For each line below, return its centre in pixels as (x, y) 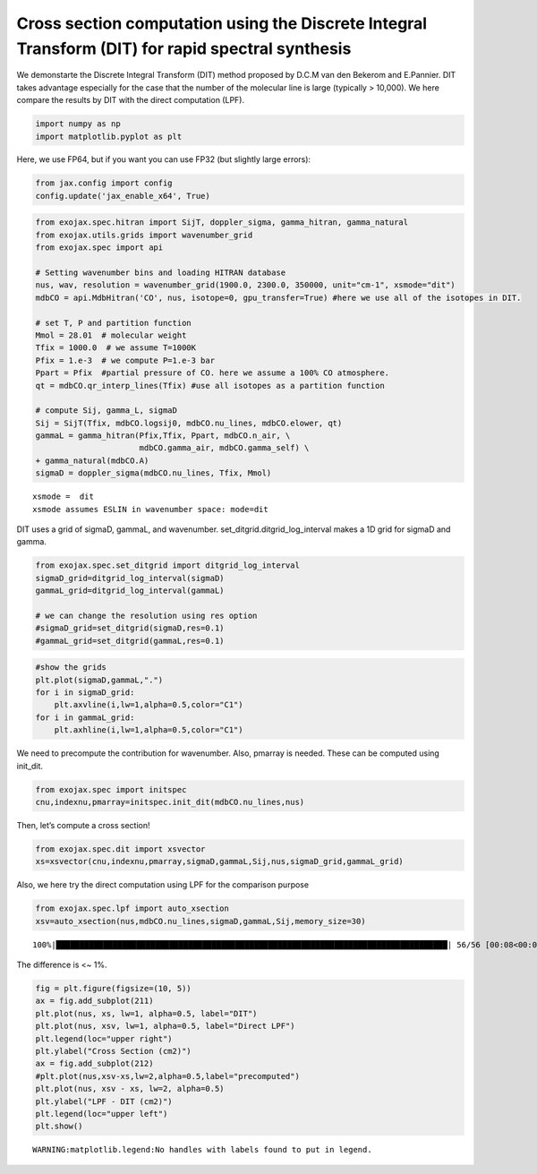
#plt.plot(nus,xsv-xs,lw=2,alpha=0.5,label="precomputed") (167, 1076)
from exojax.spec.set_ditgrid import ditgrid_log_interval (167, 566)
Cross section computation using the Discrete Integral (222, 23)
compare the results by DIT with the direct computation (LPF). (131, 100)
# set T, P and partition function (113, 323)
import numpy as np (78, 124)
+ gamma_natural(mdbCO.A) (92, 460)
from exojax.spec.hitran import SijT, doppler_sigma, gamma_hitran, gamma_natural (222, 223)
